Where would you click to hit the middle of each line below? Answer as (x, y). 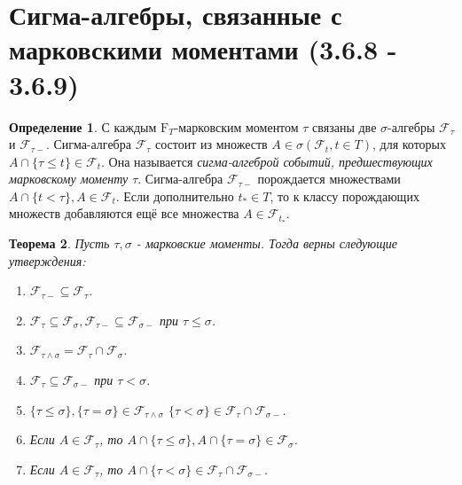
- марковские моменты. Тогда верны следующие (266, 243)
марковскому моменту (69, 179)
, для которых (409, 144)
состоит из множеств (211, 144)
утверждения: (47, 260)
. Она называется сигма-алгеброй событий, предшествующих (266, 161)
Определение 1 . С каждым (83, 126)
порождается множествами (329, 179)
